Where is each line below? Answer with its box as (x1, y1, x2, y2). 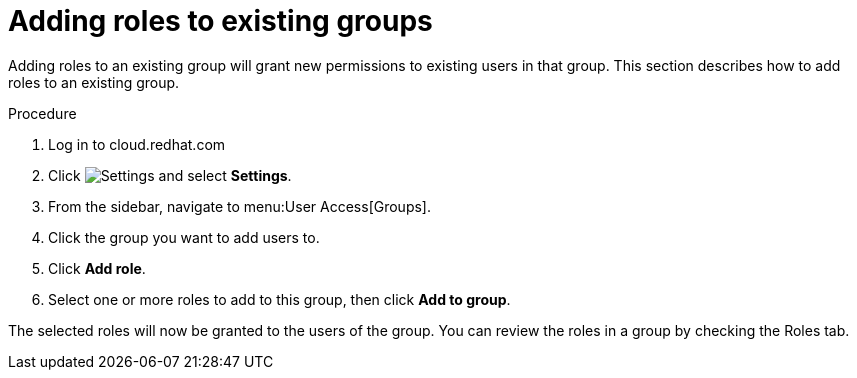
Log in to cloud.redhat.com (48, 135, 226, 153)
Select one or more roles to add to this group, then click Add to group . (48, 290, 511, 308)
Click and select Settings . (48, 166, 292, 184)
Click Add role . (48, 259, 146, 277)
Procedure (8, 104, 77, 122)
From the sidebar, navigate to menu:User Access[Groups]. (48, 197, 431, 215)
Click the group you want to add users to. (48, 228, 320, 246)
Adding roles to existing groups (8, 4, 433, 38)
